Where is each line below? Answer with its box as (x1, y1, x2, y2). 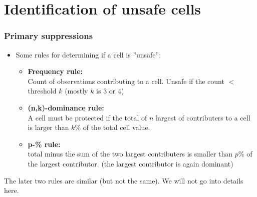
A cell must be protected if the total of (28, 112, 147, 122)
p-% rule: (28, 138, 61, 149)
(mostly (65, 85, 88, 96)
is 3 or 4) (96, 85, 124, 96)
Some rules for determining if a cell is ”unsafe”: (16, 49, 161, 59)
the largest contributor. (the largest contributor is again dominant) (28, 158, 233, 168)
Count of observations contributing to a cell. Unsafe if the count (28, 75, 224, 86)
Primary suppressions (4, 29, 93, 42)
